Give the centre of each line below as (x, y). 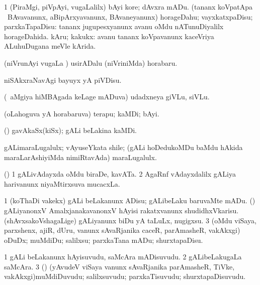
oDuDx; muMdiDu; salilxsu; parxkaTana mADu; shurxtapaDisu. (104, 240)
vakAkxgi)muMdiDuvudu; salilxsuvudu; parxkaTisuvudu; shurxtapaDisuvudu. (125, 276)
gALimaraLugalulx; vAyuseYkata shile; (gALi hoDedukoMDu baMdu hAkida (123, 147)
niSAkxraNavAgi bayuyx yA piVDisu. (63, 80)
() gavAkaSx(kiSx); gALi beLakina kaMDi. (70, 130)
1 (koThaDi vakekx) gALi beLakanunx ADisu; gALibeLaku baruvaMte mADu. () (130, 200)
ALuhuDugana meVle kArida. (50, 46)
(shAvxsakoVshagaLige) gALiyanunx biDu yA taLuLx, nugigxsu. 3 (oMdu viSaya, (130, 220)
